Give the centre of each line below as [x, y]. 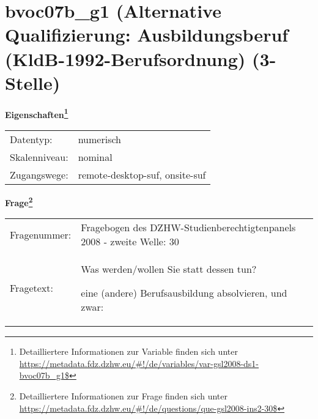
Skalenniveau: [39, 157]
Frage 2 [19, 201]
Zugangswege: [39, 174]
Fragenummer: [41, 234]
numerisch [99, 139]
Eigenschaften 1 [37, 113]
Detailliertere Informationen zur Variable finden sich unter [128, 351]
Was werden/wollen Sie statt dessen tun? [169, 269]
